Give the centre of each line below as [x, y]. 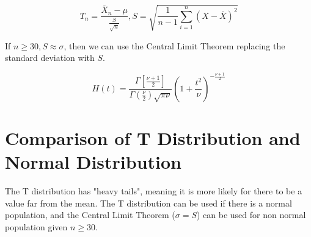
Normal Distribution [93, 162]
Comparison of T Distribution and [153, 137]
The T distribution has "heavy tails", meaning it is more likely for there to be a [154, 191]
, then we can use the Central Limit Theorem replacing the [174, 45]
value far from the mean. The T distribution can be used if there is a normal [148, 203]
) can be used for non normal [251, 215]
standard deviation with [50, 58]
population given [36, 226]
